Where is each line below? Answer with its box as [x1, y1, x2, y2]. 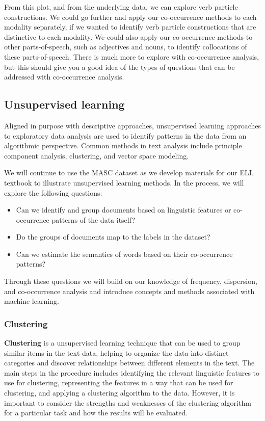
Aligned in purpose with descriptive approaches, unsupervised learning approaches [4, 120, 261, 130]
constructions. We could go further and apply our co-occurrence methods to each [4, 11, 257, 22]
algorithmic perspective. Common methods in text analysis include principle [4, 140, 242, 151]
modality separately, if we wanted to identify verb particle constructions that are [4, 21, 256, 32]
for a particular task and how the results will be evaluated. [4, 407, 188, 418]
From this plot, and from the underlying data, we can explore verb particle [4, 2, 238, 12]
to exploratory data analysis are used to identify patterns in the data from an [4, 130, 247, 141]
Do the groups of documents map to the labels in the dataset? [16, 231, 210, 242]
